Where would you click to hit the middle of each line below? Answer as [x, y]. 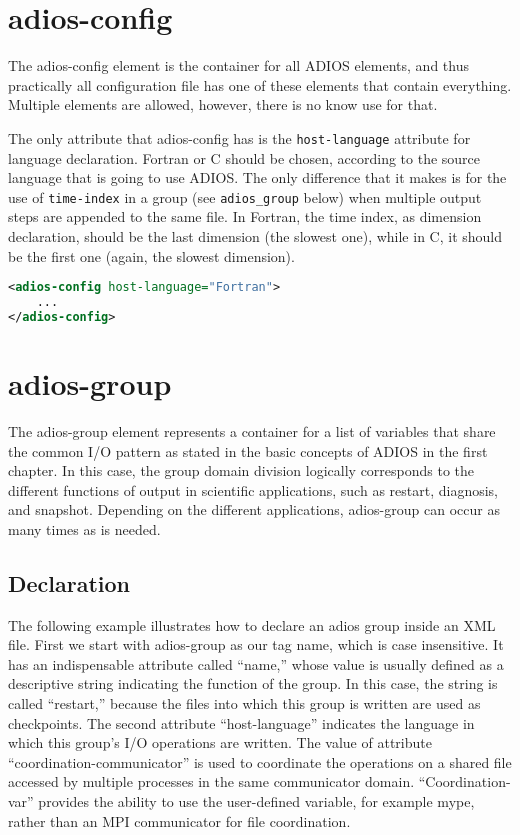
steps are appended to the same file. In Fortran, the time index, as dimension [245, 216]
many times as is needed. [84, 528]
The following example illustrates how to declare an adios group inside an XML [252, 624]
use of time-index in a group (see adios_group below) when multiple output [245, 196]
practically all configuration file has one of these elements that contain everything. [260, 84]
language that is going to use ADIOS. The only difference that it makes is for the [257, 177]
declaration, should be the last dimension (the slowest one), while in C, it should [255, 236]
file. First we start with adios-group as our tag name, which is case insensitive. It [256, 644]
